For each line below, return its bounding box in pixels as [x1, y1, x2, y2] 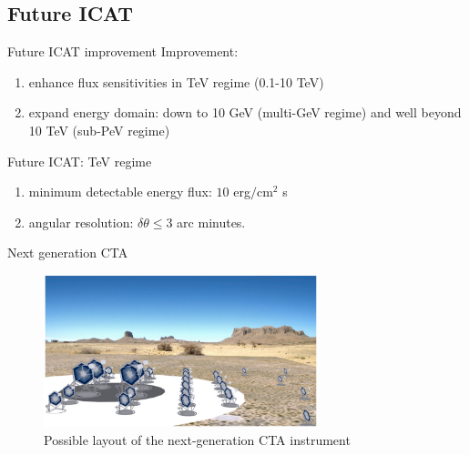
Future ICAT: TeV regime [7, 151, 152, 170]
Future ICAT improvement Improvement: [7, 42, 239, 61]
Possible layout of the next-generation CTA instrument [44, 430, 351, 449]
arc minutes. [177, 212, 246, 231]
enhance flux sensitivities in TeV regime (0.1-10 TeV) [28, 72, 324, 91]
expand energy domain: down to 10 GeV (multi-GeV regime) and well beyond [28, 103, 462, 122]
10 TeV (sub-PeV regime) [28, 120, 170, 139]
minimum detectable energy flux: [28, 182, 212, 201]
